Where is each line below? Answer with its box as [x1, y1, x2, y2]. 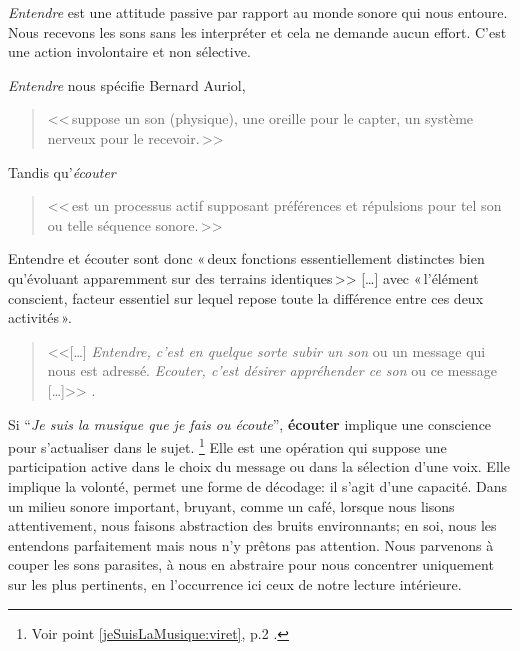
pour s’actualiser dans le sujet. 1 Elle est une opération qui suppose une [8, 434, 447, 457]
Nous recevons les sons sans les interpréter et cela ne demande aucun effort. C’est [8, 21, 507, 42]
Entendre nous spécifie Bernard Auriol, [8, 74, 246, 95]
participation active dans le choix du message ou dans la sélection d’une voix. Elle [8, 456, 510, 477]
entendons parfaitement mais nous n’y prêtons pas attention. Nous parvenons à [8, 534, 494, 555]
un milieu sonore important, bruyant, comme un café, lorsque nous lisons [8, 495, 455, 516]
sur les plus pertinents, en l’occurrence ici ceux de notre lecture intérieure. [8, 573, 462, 594]
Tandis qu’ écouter [8, 161, 116, 182]
